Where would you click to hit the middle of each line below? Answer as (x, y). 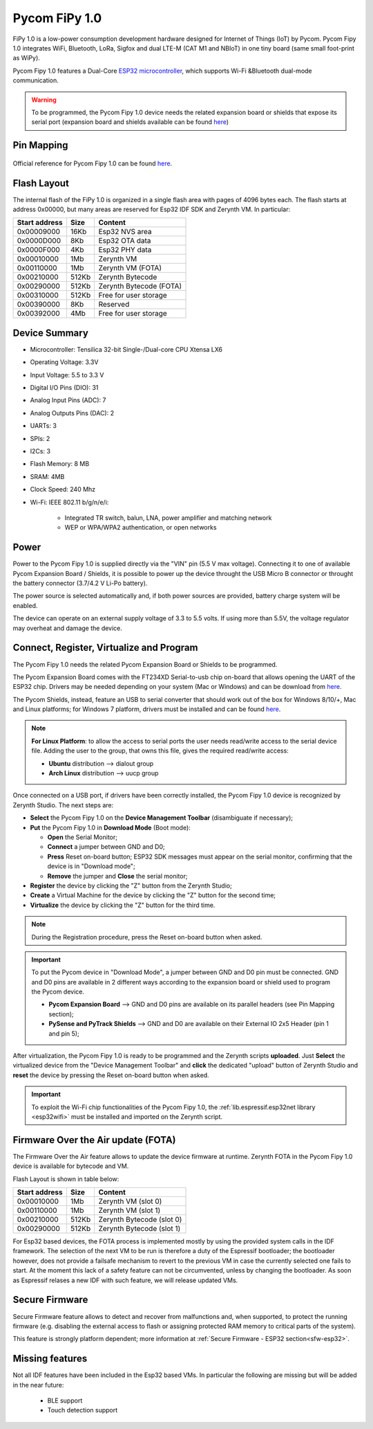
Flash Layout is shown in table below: (66, 1179)
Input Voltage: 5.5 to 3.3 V (67, 375)
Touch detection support (83, 1410)
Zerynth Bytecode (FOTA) (140, 286)
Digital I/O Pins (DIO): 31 (64, 388)
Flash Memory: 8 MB (60, 464)
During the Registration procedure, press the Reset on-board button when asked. (147, 937)
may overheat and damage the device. (67, 628)
